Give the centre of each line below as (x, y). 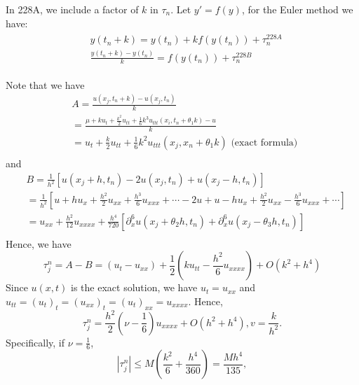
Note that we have (45, 84)
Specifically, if (35, 342)
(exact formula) (264, 142)
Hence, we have (39, 243)
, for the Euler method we (297, 9)
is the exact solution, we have (134, 287)
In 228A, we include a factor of (72, 9)
